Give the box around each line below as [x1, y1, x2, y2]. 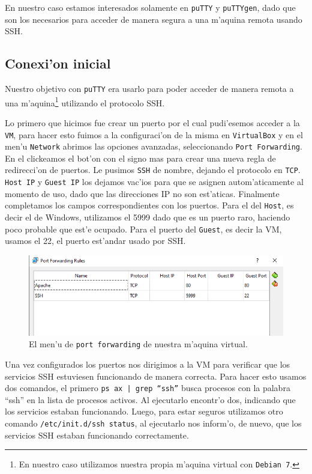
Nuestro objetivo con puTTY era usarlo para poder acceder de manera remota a [5, 82, 294, 95]
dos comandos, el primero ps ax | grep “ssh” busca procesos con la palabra [5, 381, 290, 394]
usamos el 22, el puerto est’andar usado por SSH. [5, 234, 186, 247]
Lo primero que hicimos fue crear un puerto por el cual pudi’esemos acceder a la [5, 116, 300, 129]
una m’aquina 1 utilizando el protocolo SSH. [5, 94, 165, 109]
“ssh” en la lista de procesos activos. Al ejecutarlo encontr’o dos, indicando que [5, 393, 296, 406]
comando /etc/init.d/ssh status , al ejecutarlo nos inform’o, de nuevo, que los [5, 417, 302, 429]
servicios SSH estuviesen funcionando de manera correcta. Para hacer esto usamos [5, 369, 307, 382]
